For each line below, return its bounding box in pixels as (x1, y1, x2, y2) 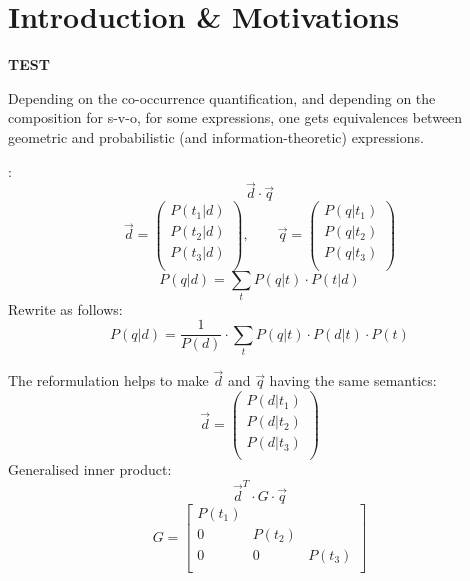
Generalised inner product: (8, 459, 172, 480)
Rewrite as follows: (8, 298, 123, 319)
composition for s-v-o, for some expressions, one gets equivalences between (8, 107, 463, 128)
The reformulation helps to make (8, 370, 209, 391)
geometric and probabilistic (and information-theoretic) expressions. (8, 126, 424, 147)
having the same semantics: (269, 370, 437, 391)
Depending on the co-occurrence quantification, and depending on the (8, 87, 436, 108)
